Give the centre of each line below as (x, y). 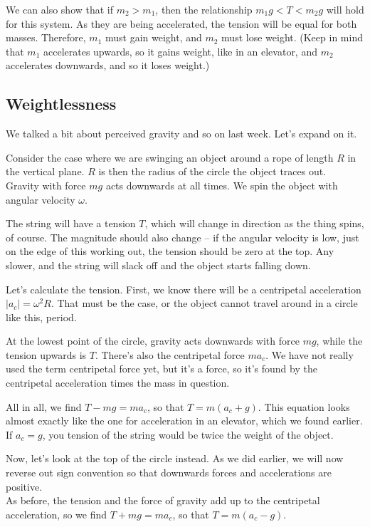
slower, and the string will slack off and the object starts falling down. (158, 265)
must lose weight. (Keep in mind (292, 37)
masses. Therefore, (46, 37)
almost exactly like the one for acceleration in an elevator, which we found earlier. (184, 421)
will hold (345, 9)
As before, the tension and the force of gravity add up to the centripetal (163, 500)
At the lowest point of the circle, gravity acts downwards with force (153, 341)
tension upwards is (46, 354)
